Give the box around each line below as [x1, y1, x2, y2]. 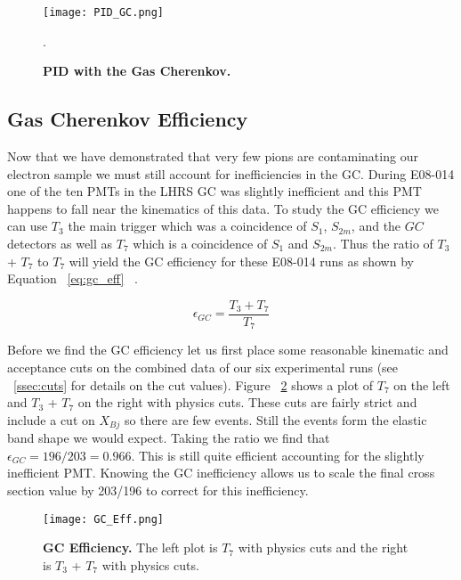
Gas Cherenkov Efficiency [7, 105, 248, 133]
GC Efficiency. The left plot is [43, 538, 218, 557]
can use [7, 216, 48, 235]
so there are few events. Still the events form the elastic [124, 410, 427, 429]
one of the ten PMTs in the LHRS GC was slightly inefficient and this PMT [7, 182, 422, 200]
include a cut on [7, 410, 95, 429]
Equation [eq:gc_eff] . [7, 269, 138, 288]
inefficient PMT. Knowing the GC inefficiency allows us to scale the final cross [7, 463, 435, 482]
